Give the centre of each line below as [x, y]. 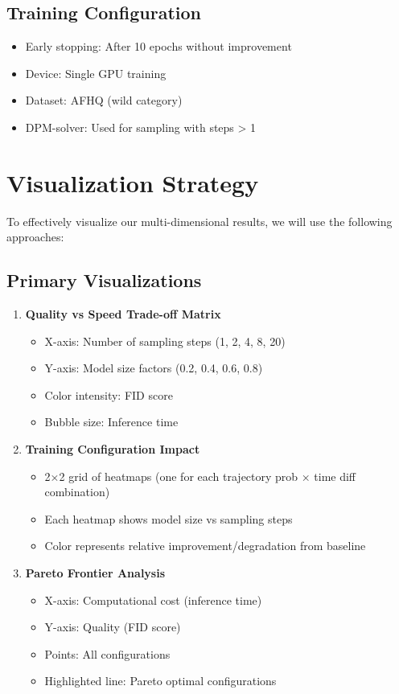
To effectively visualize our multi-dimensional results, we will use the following [199, 221]
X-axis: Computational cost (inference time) [153, 600]
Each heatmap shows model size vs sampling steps [169, 518]
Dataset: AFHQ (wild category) [104, 100]
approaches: [35, 237]
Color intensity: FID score [109, 394]
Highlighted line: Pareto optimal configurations [160, 681]
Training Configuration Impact [113, 449]
